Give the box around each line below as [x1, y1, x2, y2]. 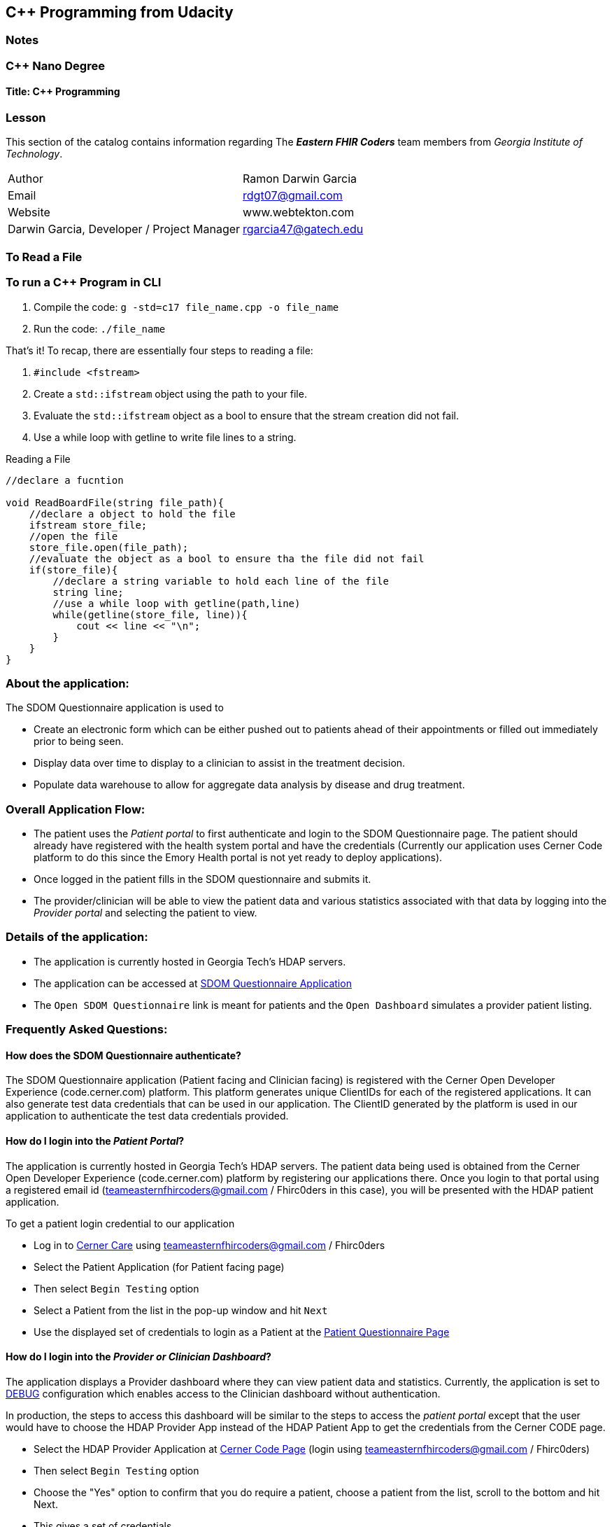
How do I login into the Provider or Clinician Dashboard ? [6, 1351, 271, 1363]
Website [8, 205, 50, 220]
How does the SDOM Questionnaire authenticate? [6, 1049, 241, 1061]
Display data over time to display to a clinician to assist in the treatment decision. [34, 757, 406, 769]
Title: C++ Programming [6, 85, 120, 98]
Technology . [6, 148, 63, 160]
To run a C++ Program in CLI [6, 275, 162, 290]
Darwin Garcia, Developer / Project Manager [8, 222, 241, 237]
